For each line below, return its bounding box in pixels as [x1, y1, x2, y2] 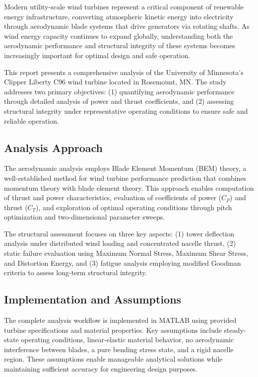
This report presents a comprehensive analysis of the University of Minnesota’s [4, 67, 244, 77]
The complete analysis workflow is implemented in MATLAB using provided [4, 315, 237, 325]
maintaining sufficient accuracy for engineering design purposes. [4, 364, 197, 374]
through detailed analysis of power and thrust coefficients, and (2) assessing [4, 96, 234, 106]
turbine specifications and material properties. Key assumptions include [4, 324, 222, 335]
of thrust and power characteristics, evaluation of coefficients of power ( [4, 192, 221, 203]
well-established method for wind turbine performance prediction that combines [4, 172, 247, 183]
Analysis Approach [4, 140, 103, 155]
